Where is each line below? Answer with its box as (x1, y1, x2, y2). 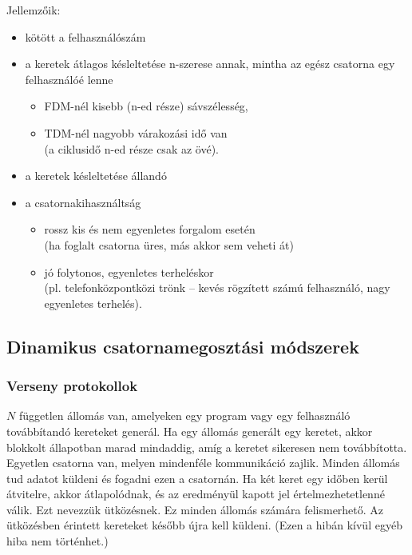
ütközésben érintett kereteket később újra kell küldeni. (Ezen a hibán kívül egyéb (6, 517, 402, 533)
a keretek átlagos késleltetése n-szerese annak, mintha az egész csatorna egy (25, 55, 395, 72)
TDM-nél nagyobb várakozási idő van (44, 124, 228, 141)
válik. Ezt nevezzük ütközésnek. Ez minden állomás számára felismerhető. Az (6, 501, 384, 517)
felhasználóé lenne (25, 70, 113, 87)
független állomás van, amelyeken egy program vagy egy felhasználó (18, 407, 351, 424)
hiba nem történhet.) (6, 533, 109, 549)
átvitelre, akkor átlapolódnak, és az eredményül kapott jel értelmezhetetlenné (6, 485, 385, 502)
